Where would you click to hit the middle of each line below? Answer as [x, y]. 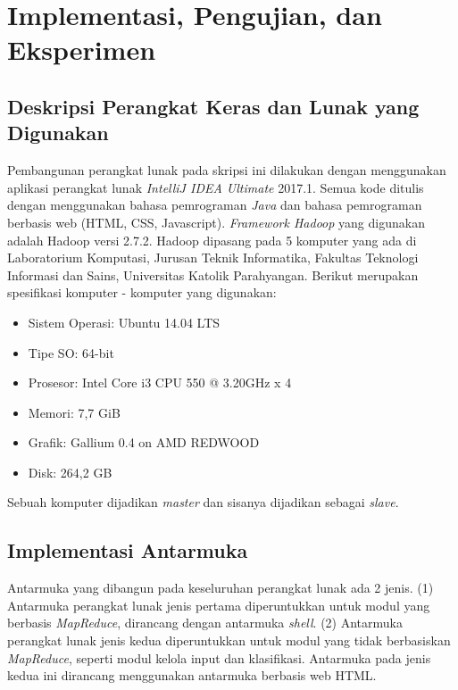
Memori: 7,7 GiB [74, 412]
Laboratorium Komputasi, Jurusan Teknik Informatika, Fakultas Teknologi [213, 258]
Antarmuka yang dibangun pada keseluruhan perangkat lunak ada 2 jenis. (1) [221, 588]
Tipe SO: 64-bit [71, 352]
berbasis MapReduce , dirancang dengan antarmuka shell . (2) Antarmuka [205, 623]
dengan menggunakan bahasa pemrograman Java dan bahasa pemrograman [215, 205]
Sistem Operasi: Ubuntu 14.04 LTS [124, 322]
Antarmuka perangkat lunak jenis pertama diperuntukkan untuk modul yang [219, 605]
